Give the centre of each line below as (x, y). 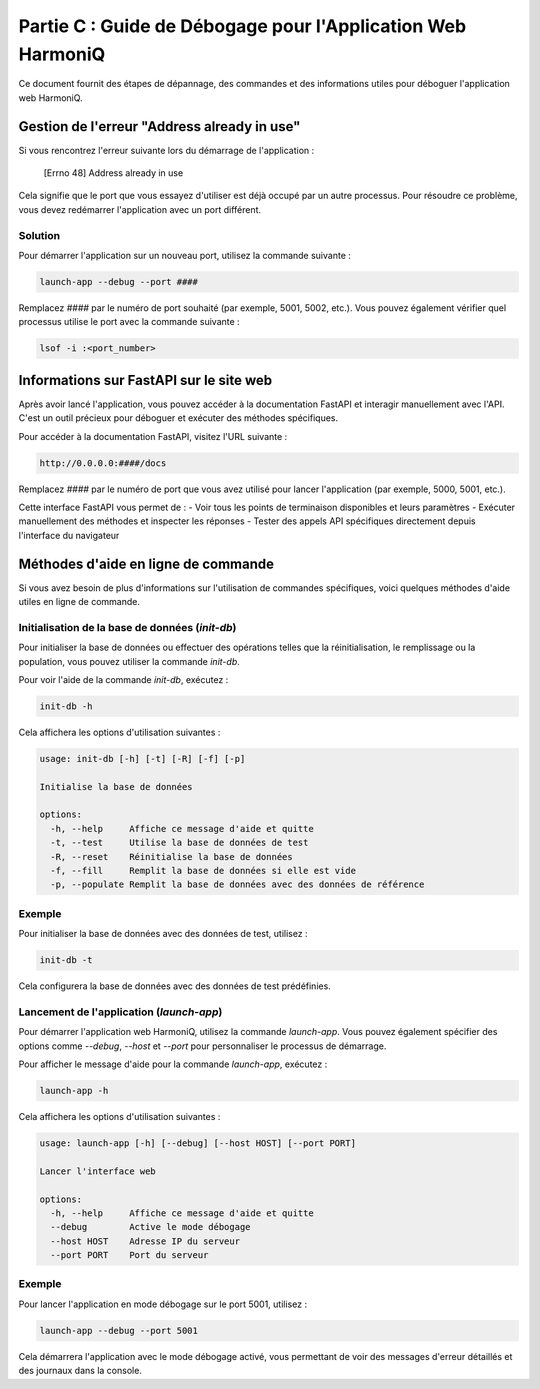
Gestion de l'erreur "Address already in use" (159, 126)
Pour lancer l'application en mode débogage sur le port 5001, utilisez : (163, 1304)
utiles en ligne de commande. (79, 602)
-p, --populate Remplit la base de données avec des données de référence (237, 884)
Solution (39, 235)
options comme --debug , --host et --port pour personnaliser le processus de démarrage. (202, 1046)
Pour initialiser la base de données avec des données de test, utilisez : (163, 934)
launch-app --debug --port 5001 (119, 1330)
